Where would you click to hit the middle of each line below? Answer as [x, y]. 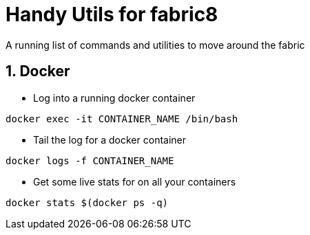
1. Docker [38, 71]
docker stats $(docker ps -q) [87, 202]
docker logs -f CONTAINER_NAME [90, 160]
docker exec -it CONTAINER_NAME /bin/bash [122, 119]
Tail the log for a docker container [110, 139]
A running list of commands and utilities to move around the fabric [155, 45]
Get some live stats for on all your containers [135, 181]
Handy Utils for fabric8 [112, 14]
